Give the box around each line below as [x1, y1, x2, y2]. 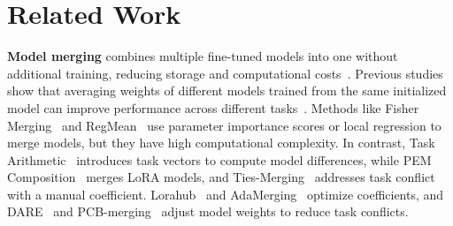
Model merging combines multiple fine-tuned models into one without [7, 47, 398, 65]
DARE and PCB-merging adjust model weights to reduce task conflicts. [7, 202, 409, 221]
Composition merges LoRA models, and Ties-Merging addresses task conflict [7, 168, 435, 186]
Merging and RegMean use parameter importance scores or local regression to [7, 116, 441, 134]
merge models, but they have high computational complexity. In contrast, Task [7, 133, 435, 152]
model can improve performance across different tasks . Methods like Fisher [7, 98, 419, 117]
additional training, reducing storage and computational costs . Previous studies [7, 64, 443, 82]
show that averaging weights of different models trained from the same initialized [7, 81, 447, 100]
